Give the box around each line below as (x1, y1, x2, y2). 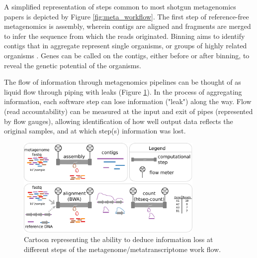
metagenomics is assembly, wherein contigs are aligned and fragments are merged (4, 21, 251, 31)
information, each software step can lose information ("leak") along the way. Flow (4, 96, 252, 107)
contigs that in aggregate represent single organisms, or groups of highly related (4, 40, 247, 51)
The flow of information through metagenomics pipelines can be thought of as (4, 77, 241, 87)
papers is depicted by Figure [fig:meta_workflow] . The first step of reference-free (4, 11, 249, 21)
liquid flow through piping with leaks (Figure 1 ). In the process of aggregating (4, 86, 242, 97)
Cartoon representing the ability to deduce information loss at (24, 234, 213, 245)
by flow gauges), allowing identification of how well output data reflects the (4, 116, 233, 126)
